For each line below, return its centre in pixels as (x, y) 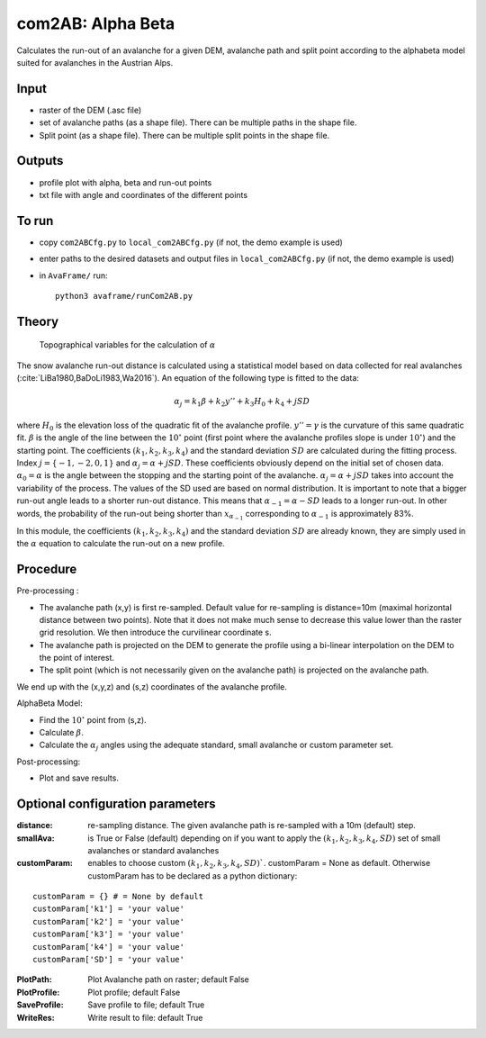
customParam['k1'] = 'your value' (108, 909)
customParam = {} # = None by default (118, 897)
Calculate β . (62, 733)
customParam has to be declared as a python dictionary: (193, 876)
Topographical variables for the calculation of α (127, 345)
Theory (38, 321)
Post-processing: (49, 762)
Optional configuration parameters (116, 804)
